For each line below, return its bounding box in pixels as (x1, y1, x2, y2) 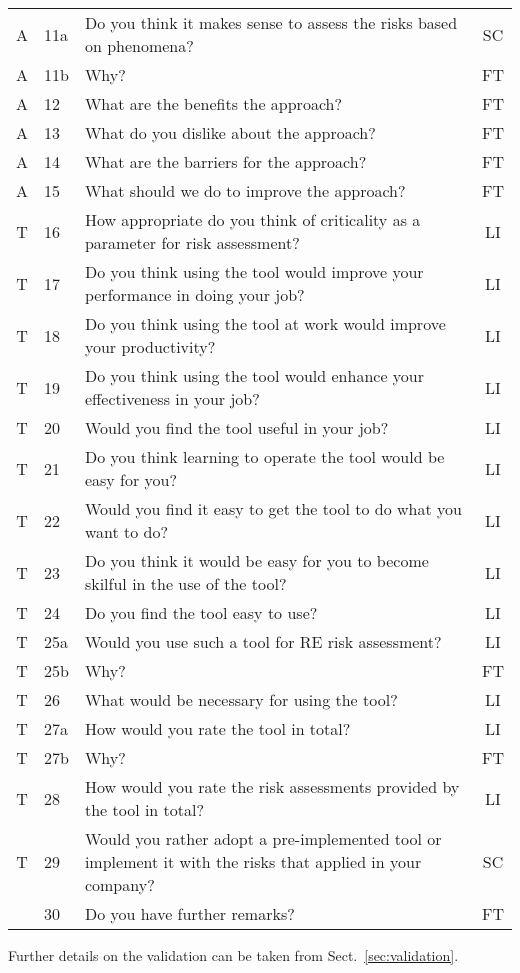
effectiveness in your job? (84, 387, 260, 410)
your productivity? (84, 335, 216, 358)
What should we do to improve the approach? (84, 179, 406, 202)
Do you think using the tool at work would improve (84, 312, 446, 335)
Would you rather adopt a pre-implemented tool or (84, 827, 442, 850)
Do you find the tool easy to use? (84, 601, 318, 624)
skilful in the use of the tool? (84, 572, 287, 595)
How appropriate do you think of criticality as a (84, 208, 421, 231)
